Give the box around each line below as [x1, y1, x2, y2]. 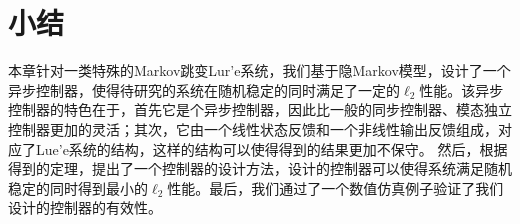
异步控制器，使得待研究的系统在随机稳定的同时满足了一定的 [8, 79, 400, 100]
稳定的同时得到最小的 [8, 177, 148, 198]
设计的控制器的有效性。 [8, 197, 162, 218]
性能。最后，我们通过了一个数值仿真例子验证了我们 [167, 177, 504, 198]
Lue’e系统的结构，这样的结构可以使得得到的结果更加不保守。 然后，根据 [35, 138, 508, 159]
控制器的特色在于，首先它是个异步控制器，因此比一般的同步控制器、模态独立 [8, 99, 512, 120]
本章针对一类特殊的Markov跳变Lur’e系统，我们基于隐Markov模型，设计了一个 [8, 60, 511, 81]
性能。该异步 [419, 79, 504, 100]
